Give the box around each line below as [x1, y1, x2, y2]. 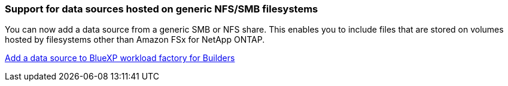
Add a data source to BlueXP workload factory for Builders [5, 53, 235, 63]
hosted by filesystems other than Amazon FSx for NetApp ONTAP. [5, 34, 265, 45]
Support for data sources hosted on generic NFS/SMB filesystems [5, 3, 318, 15]
